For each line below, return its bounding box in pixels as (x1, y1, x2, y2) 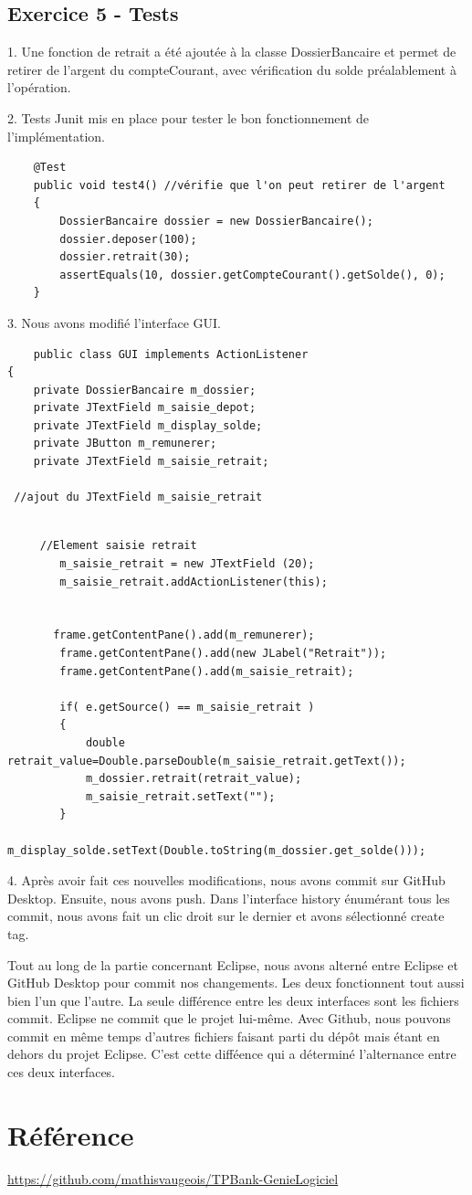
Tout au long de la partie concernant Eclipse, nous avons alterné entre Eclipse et (7, 955, 458, 974)
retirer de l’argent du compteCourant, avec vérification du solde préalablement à (7, 59, 456, 79)
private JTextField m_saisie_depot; (33, 401, 257, 415)
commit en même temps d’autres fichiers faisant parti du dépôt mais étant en (7, 1026, 440, 1045)
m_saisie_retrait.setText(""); (85, 789, 276, 803)
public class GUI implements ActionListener (33, 347, 309, 361)
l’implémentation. (7, 126, 105, 145)
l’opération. (7, 78, 71, 97)
